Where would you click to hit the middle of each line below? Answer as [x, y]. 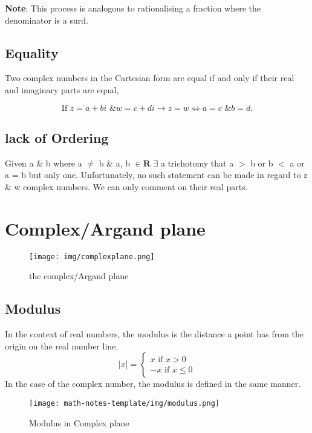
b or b [262, 163]
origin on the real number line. [62, 345]
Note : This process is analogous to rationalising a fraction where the [133, 8]
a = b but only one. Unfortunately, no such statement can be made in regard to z [156, 175]
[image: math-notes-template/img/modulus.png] [124, 403]
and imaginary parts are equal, [62, 89]
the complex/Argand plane [79, 276]
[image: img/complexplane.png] [92, 256]
